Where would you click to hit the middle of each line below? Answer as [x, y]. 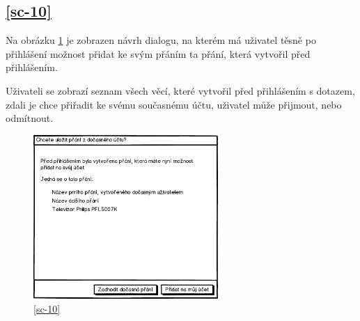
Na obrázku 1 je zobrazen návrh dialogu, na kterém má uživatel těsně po [161, 40]
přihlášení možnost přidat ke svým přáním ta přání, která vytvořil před [158, 53]
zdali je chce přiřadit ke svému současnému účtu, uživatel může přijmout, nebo [174, 104]
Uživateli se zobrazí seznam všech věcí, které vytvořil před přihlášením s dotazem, [180, 90]
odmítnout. [30, 118]
